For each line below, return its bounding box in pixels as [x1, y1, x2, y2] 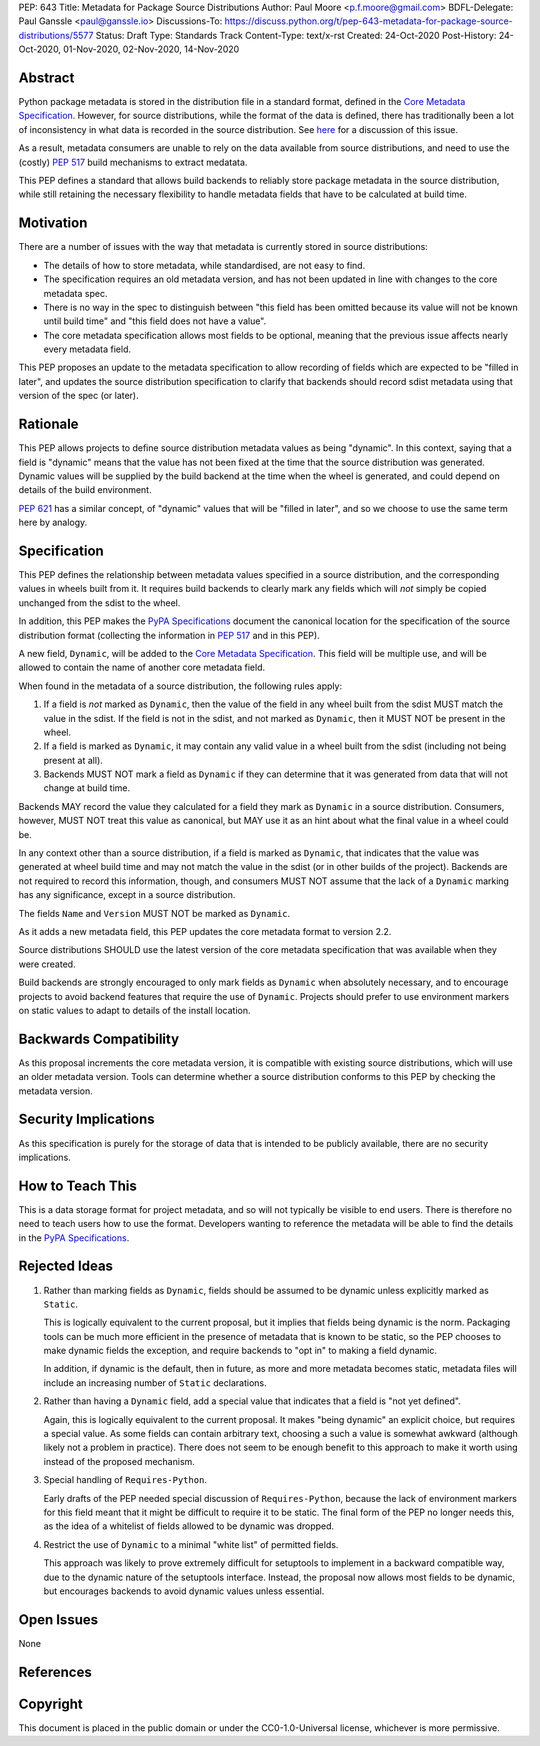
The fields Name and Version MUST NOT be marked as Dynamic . [18, 907, 291, 919]
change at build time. [43, 782, 131, 794]
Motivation [18, 215, 88, 232]
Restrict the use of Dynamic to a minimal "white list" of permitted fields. [43, 1538, 339, 1550]
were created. [18, 958, 76, 970]
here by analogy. [18, 516, 88, 529]
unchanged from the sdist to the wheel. [18, 596, 181, 609]
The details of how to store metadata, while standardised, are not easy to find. [43, 259, 366, 271]
